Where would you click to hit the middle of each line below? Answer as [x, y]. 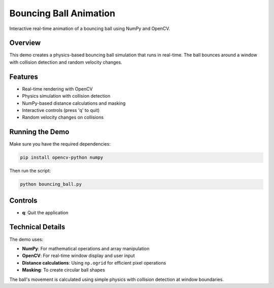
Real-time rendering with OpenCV [58, 89]
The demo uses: [26, 239]
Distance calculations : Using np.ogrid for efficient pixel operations [94, 263]
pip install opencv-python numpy [62, 157]
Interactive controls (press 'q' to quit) [61, 110]
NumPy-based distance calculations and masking [74, 103]
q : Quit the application [45, 212]
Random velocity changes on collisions [63, 118]
